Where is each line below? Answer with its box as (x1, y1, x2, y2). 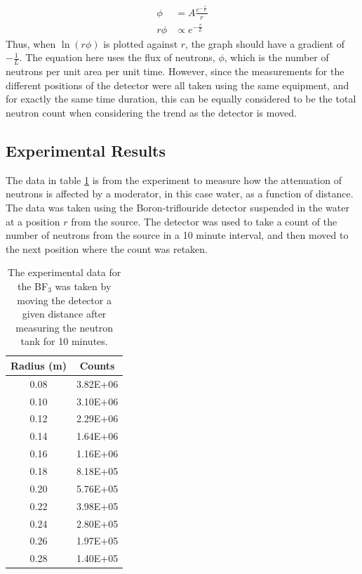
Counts (79, 358, 115, 372)
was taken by (55, 278, 112, 293)
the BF (17, 278, 48, 293)
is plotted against (103, 36, 178, 51)
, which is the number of (224, 50, 329, 65)
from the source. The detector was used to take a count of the (71, 214, 337, 228)
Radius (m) (11, 358, 67, 372)
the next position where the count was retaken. (6, 241, 208, 256)
